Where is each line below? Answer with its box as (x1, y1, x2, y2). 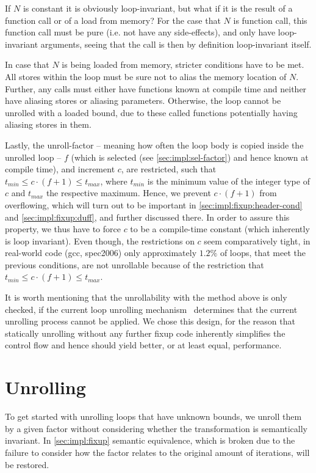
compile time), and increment (5, 163, 115, 175)
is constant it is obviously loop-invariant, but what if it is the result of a (23, 2, 293, 14)
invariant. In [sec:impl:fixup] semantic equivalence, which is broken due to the (5, 434, 295, 447)
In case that (5, 58, 49, 71)
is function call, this (233, 13, 307, 26)
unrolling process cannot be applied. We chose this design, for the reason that (5, 315, 295, 328)
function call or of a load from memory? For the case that (5, 13, 221, 26)
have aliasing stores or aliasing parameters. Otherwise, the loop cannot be (5, 94, 281, 107)
